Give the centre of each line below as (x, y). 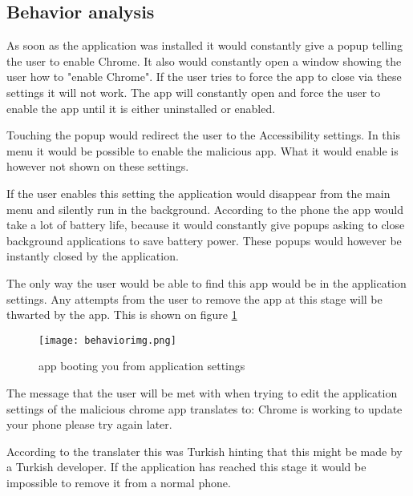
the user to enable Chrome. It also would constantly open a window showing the (204, 60)
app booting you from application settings (142, 366)
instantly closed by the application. (93, 256)
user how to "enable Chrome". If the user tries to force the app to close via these (204, 77)
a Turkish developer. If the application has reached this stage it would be (186, 467)
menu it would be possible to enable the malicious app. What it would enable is (202, 150)
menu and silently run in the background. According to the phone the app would (205, 209)
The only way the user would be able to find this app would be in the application (206, 282)
